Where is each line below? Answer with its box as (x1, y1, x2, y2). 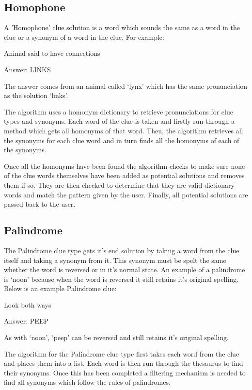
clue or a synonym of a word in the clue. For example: (4, 32, 164, 42)
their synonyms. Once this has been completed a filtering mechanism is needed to (4, 367, 246, 377)
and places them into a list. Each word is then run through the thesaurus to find (4, 358, 243, 368)
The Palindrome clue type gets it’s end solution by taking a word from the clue (4, 245, 239, 255)
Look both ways (4, 299, 51, 309)
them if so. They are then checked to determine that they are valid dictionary (4, 179, 235, 190)
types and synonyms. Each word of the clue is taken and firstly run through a (4, 116, 235, 126)
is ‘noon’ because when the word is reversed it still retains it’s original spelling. (4, 274, 238, 284)
